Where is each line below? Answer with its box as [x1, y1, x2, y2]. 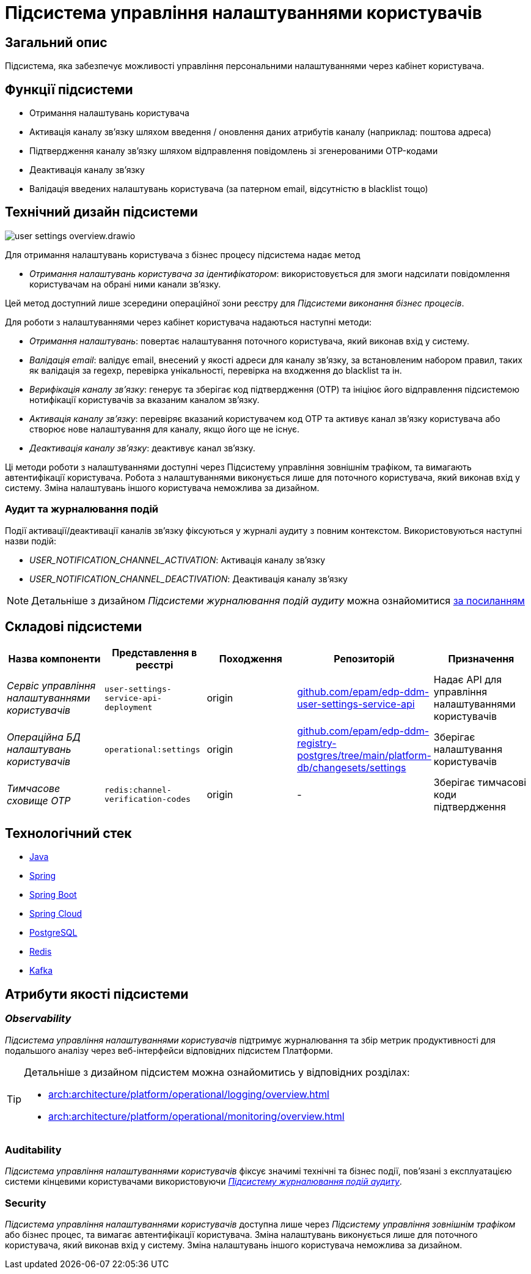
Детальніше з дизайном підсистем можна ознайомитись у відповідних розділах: [24, 1065, 410, 1078]
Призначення [448, 653, 515, 665]
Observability [5, 1012, 71, 1025]
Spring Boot [29, 889, 77, 900]
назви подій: [5, 535, 57, 546]
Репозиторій [334, 653, 395, 665]
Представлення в [112, 646, 197, 659]
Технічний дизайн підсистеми [5, 204, 198, 220]
